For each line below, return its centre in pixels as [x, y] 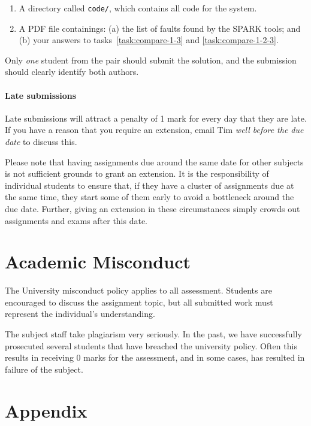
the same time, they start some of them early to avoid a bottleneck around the [150, 197]
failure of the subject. [44, 369]
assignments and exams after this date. [76, 220]
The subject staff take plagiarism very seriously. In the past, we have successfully [153, 334]
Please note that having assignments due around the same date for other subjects [154, 161]
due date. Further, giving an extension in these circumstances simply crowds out [153, 208]
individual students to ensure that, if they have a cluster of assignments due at [150, 185]
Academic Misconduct [98, 262]
